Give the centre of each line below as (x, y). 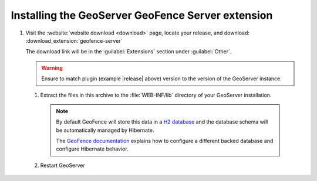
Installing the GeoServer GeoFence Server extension (142, 15)
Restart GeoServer (63, 165)
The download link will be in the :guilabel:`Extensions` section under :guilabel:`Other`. (129, 52)
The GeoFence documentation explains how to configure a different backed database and (165, 141)
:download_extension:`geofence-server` (74, 40)
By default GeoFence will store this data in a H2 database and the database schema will (162, 122)
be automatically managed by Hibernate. (105, 130)
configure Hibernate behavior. (92, 149)
